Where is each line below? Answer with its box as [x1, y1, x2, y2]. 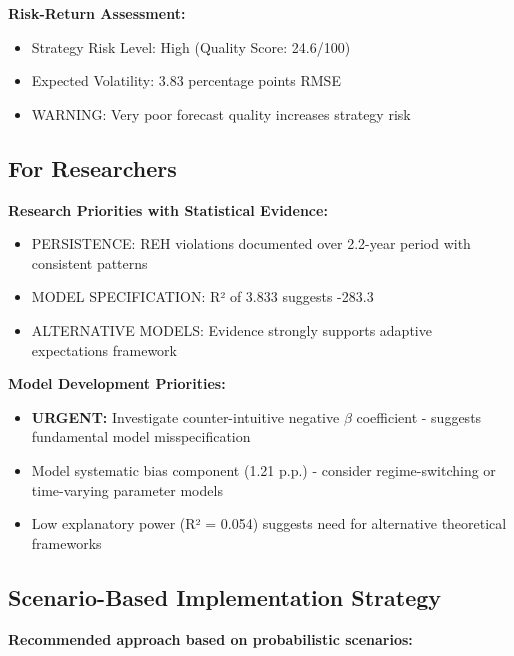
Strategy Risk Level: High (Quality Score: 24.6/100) [31, 36, 351, 57]
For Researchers [8, 152, 177, 183]
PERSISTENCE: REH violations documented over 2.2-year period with [31, 233, 471, 254]
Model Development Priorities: [8, 373, 226, 394]
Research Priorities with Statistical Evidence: [8, 199, 328, 220]
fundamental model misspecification [31, 426, 251, 447]
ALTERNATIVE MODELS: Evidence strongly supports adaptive [31, 319, 432, 340]
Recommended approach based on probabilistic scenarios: [8, 628, 413, 649]
